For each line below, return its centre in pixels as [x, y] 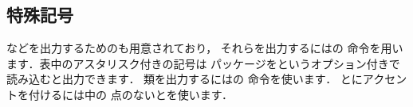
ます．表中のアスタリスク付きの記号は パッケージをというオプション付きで [203, 63]
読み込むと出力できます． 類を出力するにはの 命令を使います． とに [185, 79]
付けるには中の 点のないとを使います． [131, 94]
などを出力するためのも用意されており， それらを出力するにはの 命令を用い [205, 48]
